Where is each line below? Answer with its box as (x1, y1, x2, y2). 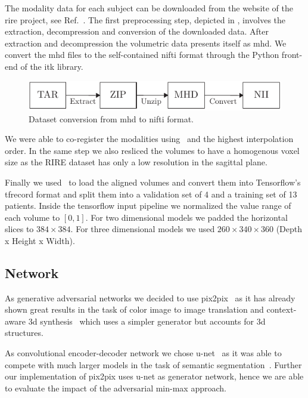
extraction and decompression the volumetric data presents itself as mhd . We (5, 36, 287, 49)
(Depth (276, 223, 303, 235)
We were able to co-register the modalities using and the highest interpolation (5, 132, 294, 145)
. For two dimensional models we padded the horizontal (85, 211, 288, 223)
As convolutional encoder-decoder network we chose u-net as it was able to (5, 347, 282, 359)
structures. (5, 326, 43, 339)
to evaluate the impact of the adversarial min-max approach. (5, 381, 226, 394)
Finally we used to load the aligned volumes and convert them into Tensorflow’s (5, 175, 301, 188)
